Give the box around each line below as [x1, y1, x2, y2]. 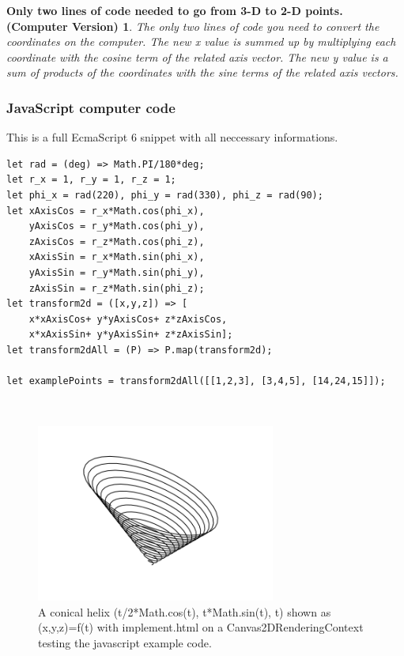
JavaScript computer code [6, 97, 176, 117]
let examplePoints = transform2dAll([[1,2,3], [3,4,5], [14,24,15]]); [6, 375, 386, 387]
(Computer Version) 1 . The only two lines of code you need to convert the [6, 17, 379, 34]
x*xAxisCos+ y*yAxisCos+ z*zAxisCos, [28, 313, 228, 325]
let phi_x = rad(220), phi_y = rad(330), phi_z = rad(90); [6, 189, 323, 201]
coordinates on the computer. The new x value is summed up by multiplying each [6, 33, 396, 50]
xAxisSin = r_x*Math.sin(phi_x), [28, 251, 205, 263]
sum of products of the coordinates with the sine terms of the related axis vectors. [6, 64, 398, 81]
